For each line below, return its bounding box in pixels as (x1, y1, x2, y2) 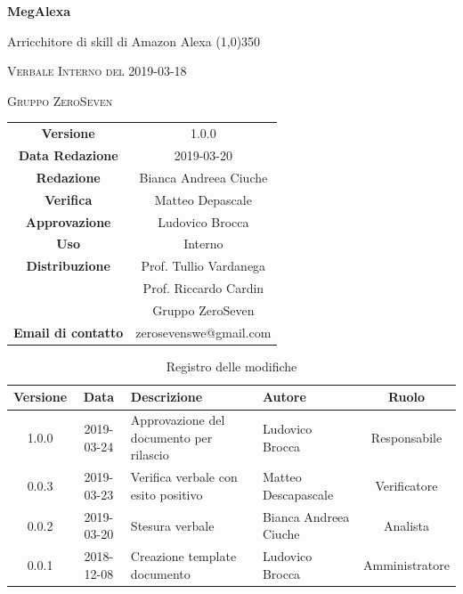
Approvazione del (130, 411, 225, 429)
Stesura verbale (130, 516, 215, 534)
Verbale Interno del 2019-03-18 (7, 61, 187, 80)
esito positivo (130, 484, 203, 503)
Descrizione (130, 387, 203, 406)
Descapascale (262, 484, 334, 503)
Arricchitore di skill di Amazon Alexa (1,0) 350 (7, 31, 261, 50)
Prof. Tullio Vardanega (141, 256, 266, 275)
